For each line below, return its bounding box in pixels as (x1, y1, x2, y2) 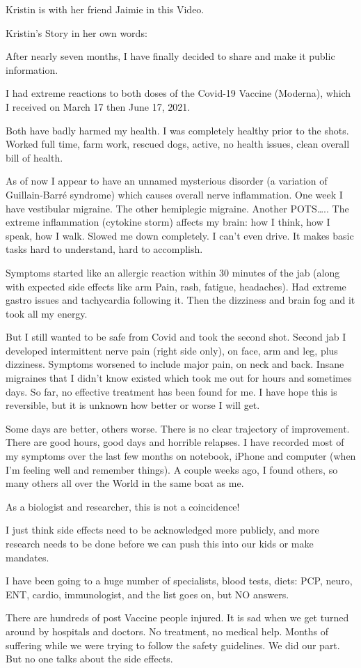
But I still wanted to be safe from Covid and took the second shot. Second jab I (6, 329, 346, 344)
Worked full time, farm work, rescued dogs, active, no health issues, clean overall (6, 137, 350, 151)
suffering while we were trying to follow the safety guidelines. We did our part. (6, 637, 340, 652)
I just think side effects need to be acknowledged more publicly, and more (6, 522, 319, 537)
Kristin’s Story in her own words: (6, 25, 147, 40)
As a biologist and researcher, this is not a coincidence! (6, 499, 240, 513)
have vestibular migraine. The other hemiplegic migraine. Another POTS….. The (6, 201, 349, 215)
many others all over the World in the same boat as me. (6, 476, 244, 490)
